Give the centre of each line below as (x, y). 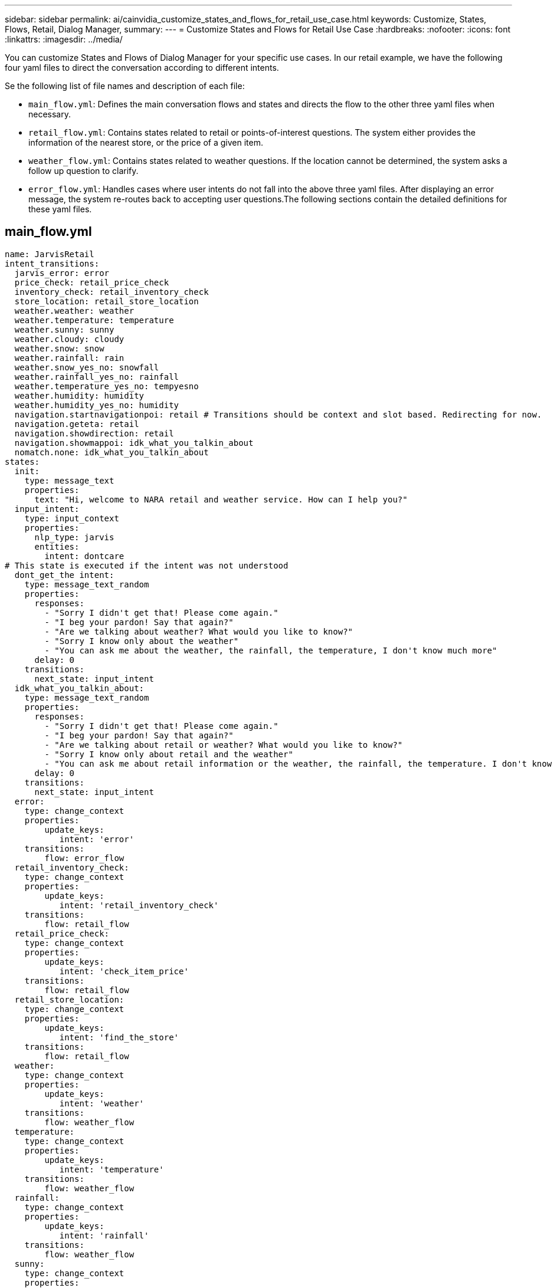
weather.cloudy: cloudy (69, 339)
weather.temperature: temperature (94, 320)
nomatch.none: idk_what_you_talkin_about (112, 452)
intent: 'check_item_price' (124, 971)
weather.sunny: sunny (64, 329)
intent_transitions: (52, 263)
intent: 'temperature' (112, 1169)
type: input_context (72, 518)
